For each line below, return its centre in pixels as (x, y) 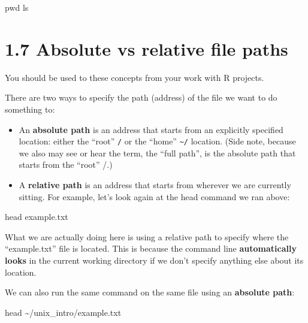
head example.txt (37, 217)
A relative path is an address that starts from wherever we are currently (155, 184)
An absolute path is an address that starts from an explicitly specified (151, 129)
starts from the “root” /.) (66, 164)
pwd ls (17, 7)
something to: (30, 109)
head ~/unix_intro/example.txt (63, 312)
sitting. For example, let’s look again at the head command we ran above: (154, 196)
